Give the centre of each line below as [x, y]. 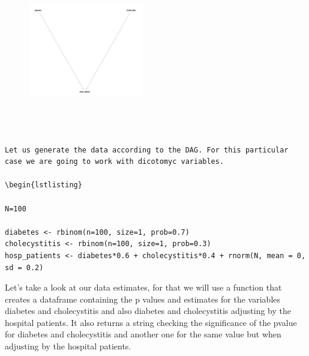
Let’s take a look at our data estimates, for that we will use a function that [143, 287]
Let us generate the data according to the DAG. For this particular [147, 150]
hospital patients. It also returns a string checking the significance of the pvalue [151, 322]
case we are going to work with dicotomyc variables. [115, 162]
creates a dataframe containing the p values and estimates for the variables [143, 299]
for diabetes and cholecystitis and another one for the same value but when [143, 334]
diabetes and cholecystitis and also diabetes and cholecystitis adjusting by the [148, 311]
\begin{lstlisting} [43, 185]
